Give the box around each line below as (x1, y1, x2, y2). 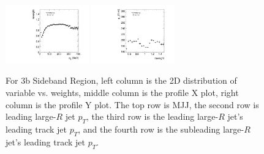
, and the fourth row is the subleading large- (78, 123, 244, 136)
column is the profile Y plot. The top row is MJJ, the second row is (6, 98, 259, 111)
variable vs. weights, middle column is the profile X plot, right (6, 86, 239, 99)
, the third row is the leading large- (86, 110, 219, 123)
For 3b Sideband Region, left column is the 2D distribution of (6, 74, 237, 87)
